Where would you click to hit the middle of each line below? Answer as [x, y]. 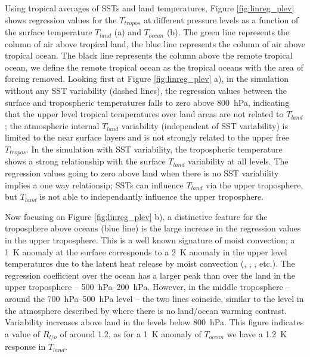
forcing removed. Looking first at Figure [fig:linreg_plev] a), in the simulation [147, 79]
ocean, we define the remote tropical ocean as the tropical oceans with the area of [154, 67]
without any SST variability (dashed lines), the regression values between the [146, 91]
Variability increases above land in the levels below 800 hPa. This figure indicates [154, 322]
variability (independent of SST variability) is [204, 125]
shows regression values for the [61, 19]
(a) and [128, 32]
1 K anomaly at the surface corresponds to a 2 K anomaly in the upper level [146, 251]
